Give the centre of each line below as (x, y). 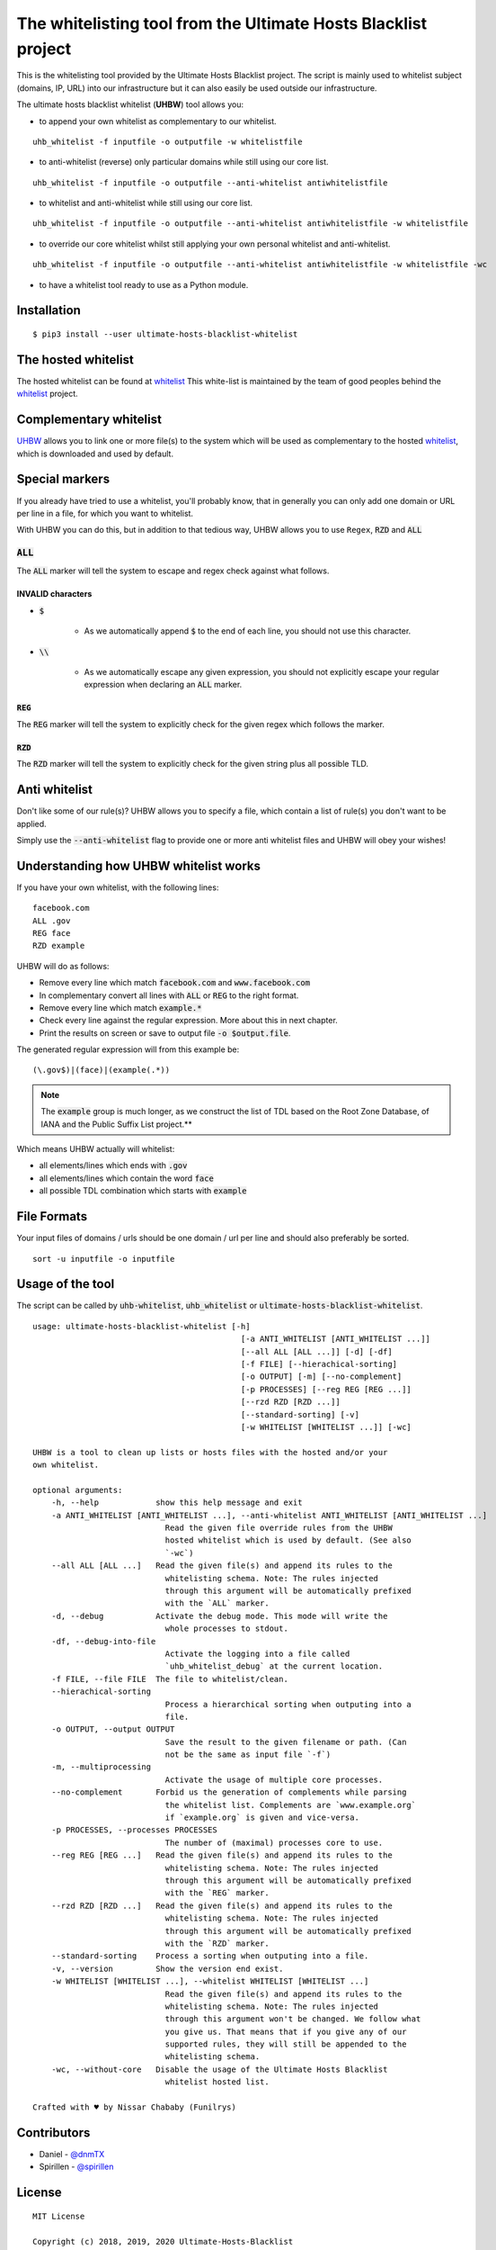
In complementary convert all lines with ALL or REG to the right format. (169, 995)
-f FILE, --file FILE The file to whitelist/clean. (170, 1679)
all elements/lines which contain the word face (127, 1178)
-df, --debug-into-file (103, 1641)
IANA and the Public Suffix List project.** (117, 1124)
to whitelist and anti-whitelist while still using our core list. (146, 203)
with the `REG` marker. (217, 1893)
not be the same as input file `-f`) (248, 1755)
